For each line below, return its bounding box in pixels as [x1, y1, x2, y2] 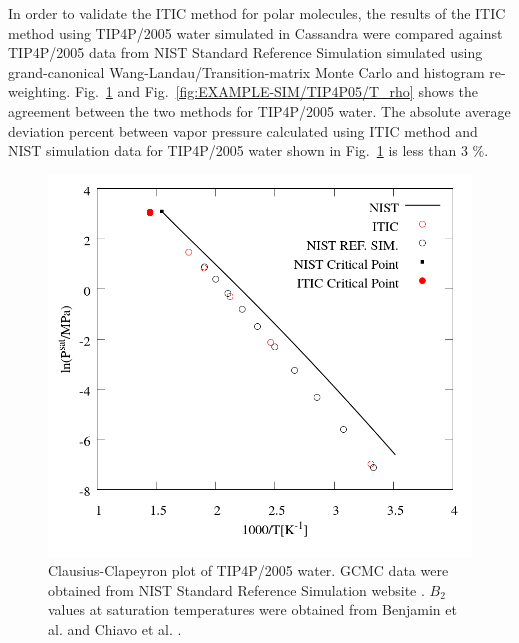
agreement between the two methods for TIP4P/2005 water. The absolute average [8, 100, 511, 121]
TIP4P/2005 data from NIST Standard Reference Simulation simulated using [8, 42, 483, 63]
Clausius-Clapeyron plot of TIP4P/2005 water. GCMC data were [48, 560, 449, 581]
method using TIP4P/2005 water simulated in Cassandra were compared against [8, 22, 503, 43]
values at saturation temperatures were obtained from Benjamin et [48, 599, 457, 620]
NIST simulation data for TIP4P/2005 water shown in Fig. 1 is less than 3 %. [8, 140, 489, 161]
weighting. [8, 81, 71, 102]
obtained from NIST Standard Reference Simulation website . [48, 579, 425, 600]
